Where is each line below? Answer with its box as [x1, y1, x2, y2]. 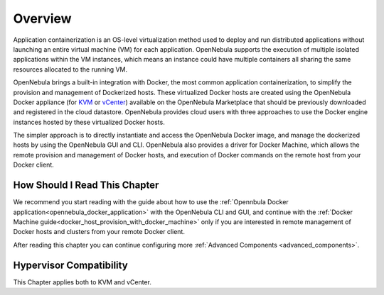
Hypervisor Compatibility [13, 259, 128, 271]
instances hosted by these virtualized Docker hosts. [13, 118, 165, 126]
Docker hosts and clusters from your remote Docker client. [13, 228, 185, 236]
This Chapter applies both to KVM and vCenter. [13, 277, 152, 286]
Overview [13, 11, 72, 26]
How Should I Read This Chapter [13, 179, 159, 191]
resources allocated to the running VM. [13, 65, 128, 74]
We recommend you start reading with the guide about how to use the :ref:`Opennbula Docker [13, 198, 289, 206]
